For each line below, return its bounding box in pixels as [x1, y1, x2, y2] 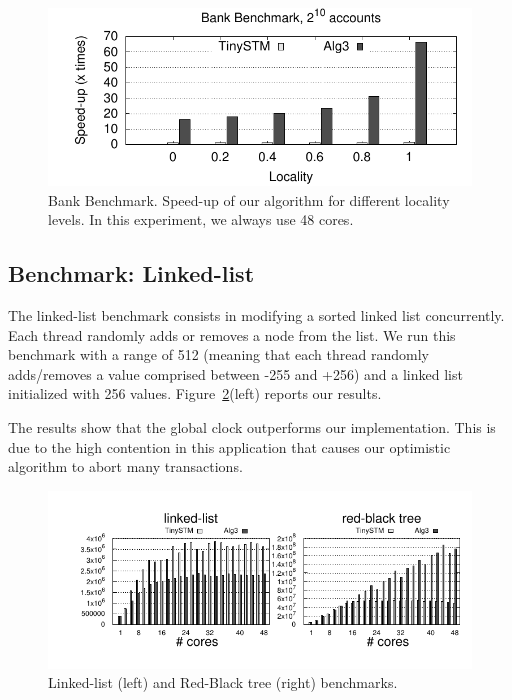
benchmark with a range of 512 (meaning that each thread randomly [8, 344, 429, 365]
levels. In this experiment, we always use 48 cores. [48, 209, 354, 230]
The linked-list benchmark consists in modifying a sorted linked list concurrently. [8, 305, 505, 326]
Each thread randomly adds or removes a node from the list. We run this [8, 324, 456, 345]
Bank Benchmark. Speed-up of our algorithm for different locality [48, 189, 450, 210]
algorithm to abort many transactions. [8, 456, 243, 477]
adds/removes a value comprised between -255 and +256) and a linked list [8, 363, 463, 384]
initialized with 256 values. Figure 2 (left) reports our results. [8, 383, 382, 404]
